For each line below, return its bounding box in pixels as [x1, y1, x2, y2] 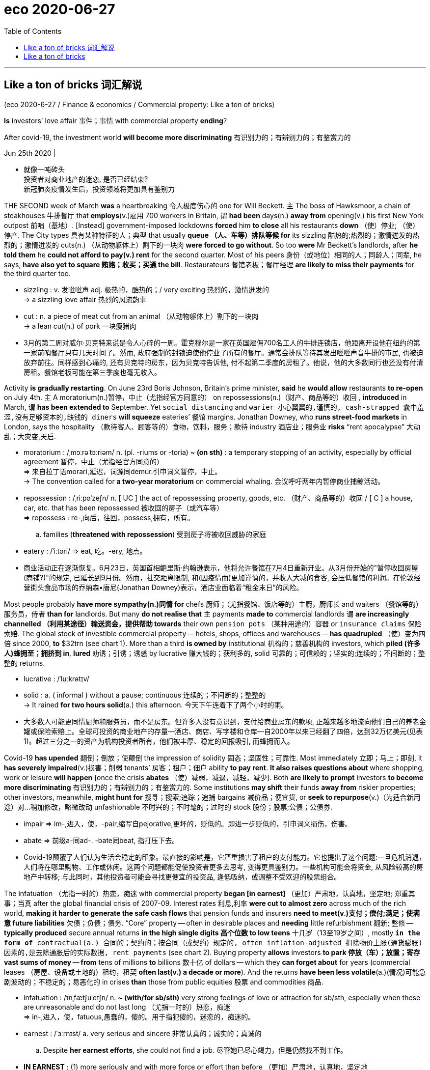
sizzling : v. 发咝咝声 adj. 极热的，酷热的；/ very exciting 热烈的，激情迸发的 [24, 285, 269, 294]
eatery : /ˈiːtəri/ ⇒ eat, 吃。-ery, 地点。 [24, 546, 147, 555]
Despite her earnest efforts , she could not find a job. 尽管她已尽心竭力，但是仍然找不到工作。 [43, 1045, 348, 1054]
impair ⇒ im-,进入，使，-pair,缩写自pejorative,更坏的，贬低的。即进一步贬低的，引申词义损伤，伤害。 [24, 819, 352, 828]
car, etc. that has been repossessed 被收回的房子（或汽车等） [24, 503, 224, 512]
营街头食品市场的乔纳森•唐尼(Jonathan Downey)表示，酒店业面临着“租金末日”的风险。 [24, 583, 303, 591]
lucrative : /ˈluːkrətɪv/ [24, 674, 89, 683]
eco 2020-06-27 [4, 1, 115, 18]
